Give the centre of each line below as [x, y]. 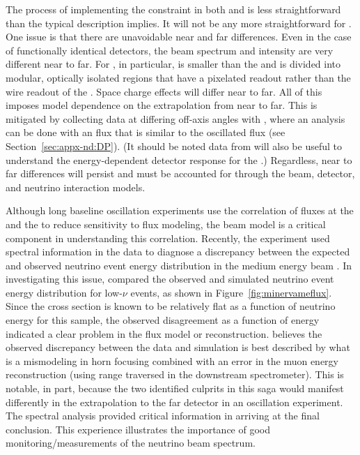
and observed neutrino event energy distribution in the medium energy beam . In [179, 265]
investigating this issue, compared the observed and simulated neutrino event [170, 279]
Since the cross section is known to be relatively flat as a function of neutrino [171, 306]
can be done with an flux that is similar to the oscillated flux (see [146, 132]
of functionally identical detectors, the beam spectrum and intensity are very [170, 50]
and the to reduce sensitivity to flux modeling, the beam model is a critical [166, 224]
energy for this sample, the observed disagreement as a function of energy [163, 320]
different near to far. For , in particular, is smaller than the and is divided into [173, 64]
